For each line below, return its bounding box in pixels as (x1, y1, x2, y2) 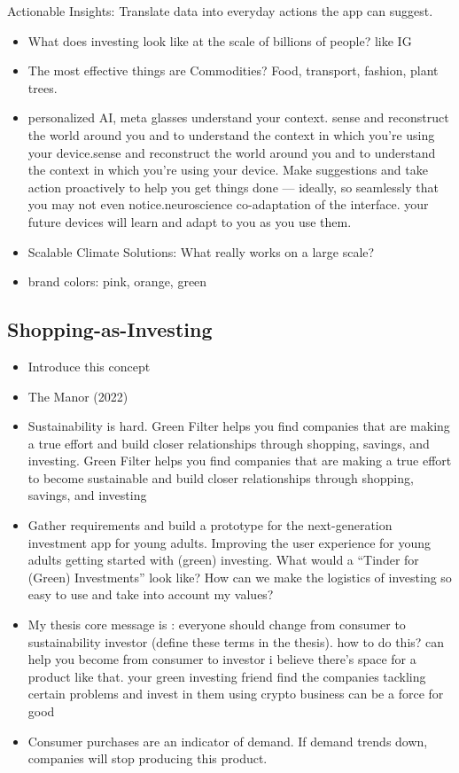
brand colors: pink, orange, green (27, 272, 207, 291)
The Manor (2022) (27, 386, 128, 405)
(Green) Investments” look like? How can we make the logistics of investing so (27, 567, 452, 586)
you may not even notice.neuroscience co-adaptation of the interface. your (27, 195, 429, 214)
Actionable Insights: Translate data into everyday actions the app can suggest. (7, 2, 433, 20)
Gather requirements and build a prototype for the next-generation (27, 516, 393, 535)
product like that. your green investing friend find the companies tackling (27, 667, 426, 685)
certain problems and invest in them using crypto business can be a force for (27, 684, 444, 703)
